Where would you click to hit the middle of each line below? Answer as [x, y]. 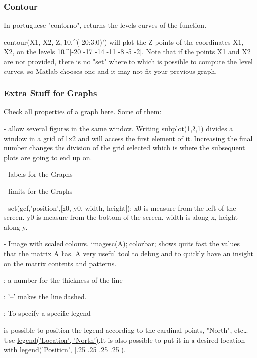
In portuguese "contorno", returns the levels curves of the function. [105, 25]
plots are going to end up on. [48, 157]
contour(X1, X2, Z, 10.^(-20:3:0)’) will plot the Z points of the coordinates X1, [124, 41]
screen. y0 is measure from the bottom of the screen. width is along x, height [121, 217]
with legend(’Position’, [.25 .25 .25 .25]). [65, 349]
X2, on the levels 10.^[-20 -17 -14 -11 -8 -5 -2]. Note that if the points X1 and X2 [127, 51]
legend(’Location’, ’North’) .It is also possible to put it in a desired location [131, 339]
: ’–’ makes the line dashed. [45, 296]
